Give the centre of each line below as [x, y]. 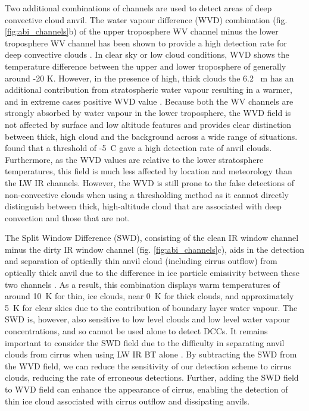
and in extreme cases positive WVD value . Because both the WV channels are [149, 101]
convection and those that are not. [68, 217]
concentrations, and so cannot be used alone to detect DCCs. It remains [136, 331]
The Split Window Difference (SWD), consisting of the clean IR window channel [152, 238]
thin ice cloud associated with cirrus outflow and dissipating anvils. [127, 401]
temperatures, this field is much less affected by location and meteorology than [149, 171]
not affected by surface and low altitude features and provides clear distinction [148, 124]
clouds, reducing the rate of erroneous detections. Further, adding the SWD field [152, 377]
